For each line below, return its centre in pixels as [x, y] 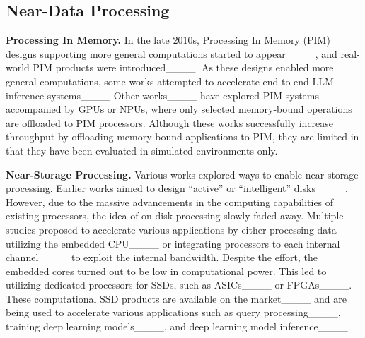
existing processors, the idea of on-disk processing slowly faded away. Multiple [175, 216]
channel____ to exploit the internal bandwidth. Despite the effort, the [162, 257]
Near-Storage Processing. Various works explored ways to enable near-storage [182, 174]
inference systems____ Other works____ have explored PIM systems [163, 95]
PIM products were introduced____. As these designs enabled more [183, 67]
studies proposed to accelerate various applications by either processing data [171, 229]
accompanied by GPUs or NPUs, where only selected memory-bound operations [179, 109]
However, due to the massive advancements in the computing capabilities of [170, 201]
